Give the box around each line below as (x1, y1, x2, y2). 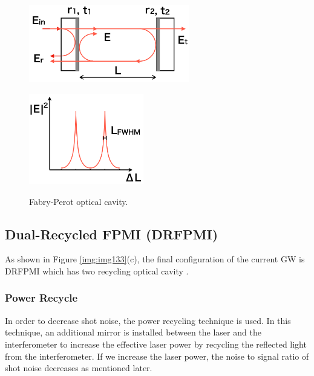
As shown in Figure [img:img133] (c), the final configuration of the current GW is (5, 253, 305, 265)
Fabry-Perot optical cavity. (29, 195, 128, 207)
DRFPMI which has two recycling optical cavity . (5, 264, 189, 277)
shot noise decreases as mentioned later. (5, 361, 152, 374)
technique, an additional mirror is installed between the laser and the (5, 326, 261, 339)
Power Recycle (5, 290, 78, 305)
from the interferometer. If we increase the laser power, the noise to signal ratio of (5, 349, 309, 362)
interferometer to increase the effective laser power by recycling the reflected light (5, 337, 307, 350)
